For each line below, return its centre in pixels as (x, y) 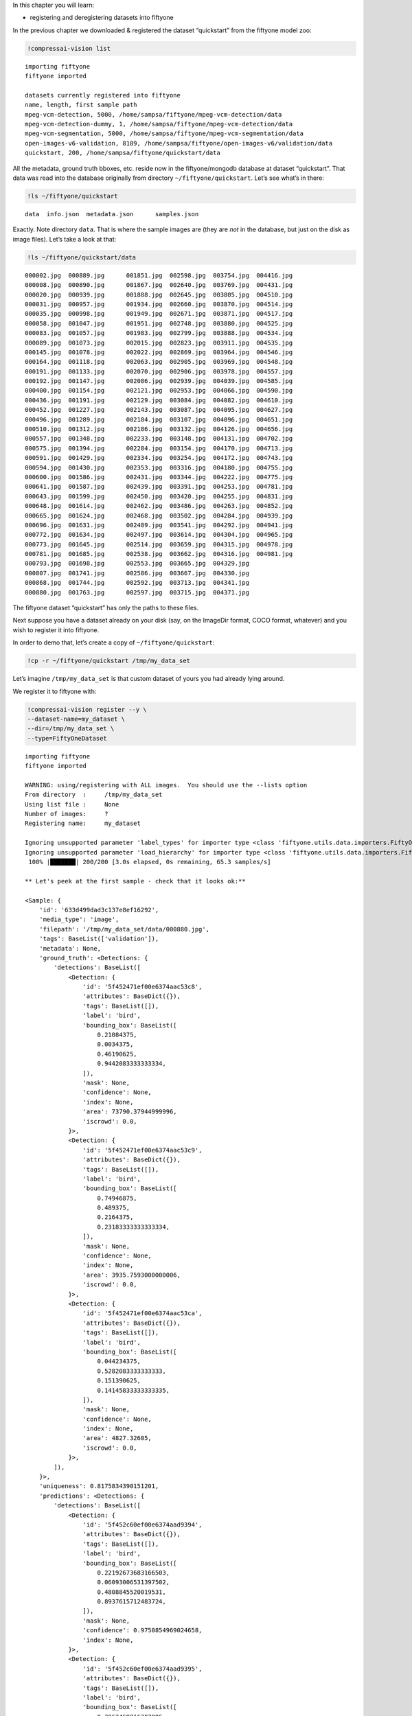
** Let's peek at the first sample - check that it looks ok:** (136, 881)
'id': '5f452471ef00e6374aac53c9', (142, 1150)
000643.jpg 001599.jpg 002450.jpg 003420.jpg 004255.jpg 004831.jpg (159, 496)
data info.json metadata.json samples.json (112, 214)
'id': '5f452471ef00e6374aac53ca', (142, 1313)
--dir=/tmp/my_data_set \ (71, 729)
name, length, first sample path (81, 105)
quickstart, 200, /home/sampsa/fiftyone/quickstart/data (123, 153)
